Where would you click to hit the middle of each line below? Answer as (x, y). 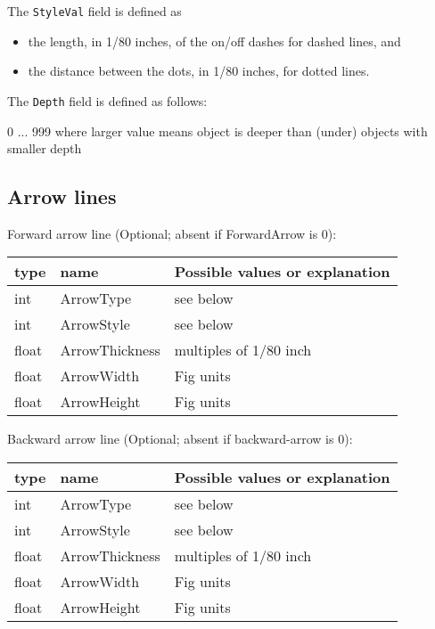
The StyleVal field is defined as (94, 11)
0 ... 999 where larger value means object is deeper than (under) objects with (217, 131)
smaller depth (45, 148)
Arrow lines (62, 196)
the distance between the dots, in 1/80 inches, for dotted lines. (199, 71)
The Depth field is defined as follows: (107, 100)
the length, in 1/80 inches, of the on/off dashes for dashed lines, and (214, 41)
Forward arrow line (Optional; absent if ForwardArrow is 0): (172, 233)
